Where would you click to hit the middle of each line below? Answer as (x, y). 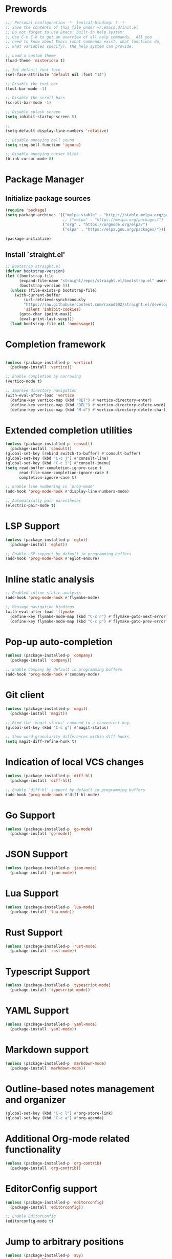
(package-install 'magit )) (39, 713)
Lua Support (32, 894)
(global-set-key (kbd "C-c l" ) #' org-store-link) (59, 1113)
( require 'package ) (26, 210)
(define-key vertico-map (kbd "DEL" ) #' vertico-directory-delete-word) (88, 405)
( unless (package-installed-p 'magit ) (47, 709)
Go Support (30, 815)
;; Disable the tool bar (32, 84)
